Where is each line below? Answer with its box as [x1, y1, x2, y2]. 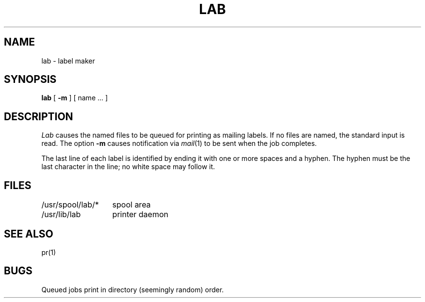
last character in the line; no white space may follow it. [41, 162, 215, 171]
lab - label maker [41, 56, 95, 65]
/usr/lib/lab [41, 209, 81, 220]
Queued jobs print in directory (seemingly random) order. [41, 285, 224, 294]
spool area [112, 200, 151, 210]
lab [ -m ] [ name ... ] [41, 94, 108, 102]
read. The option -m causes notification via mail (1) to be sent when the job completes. [41, 139, 317, 148]
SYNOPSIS [4, 73, 57, 86]
